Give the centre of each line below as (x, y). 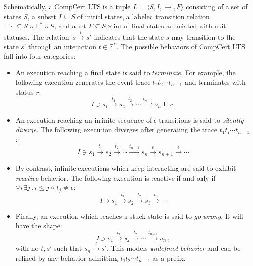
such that (68, 248)
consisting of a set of (217, 6)
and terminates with (215, 82)
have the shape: (39, 226)
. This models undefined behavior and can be (174, 248)
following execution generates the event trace (83, 82)
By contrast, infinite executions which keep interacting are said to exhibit (126, 168)
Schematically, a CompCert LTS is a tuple (67, 6)
